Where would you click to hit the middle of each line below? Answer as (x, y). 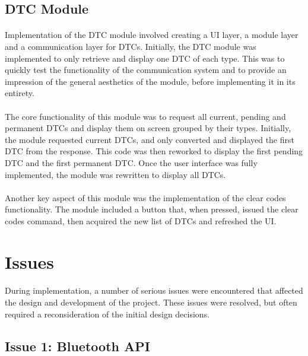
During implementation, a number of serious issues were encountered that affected (154, 290)
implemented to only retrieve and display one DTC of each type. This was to (145, 58)
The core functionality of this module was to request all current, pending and (145, 116)
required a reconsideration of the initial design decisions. (107, 314)
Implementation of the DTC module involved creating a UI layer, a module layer (152, 35)
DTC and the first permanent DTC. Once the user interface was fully (131, 162)
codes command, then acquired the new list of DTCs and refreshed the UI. (141, 220)
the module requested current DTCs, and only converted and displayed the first (150, 139)
